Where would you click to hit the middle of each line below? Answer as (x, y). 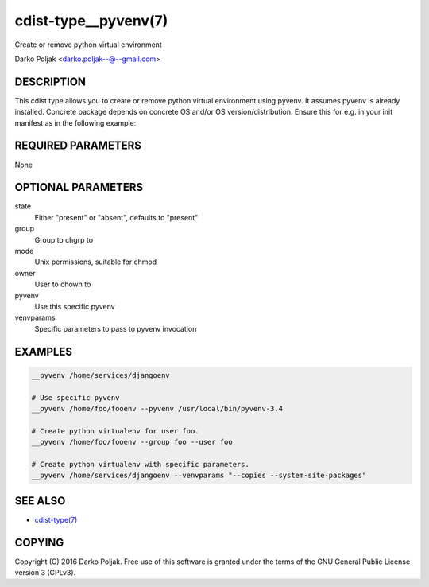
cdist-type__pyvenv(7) (91, 21)
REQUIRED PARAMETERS (78, 146)
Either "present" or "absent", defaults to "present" (116, 217)
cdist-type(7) (56, 519)
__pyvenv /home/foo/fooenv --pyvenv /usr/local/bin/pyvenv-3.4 (157, 408)
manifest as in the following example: (75, 122)
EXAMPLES (44, 351)
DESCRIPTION (50, 82)
